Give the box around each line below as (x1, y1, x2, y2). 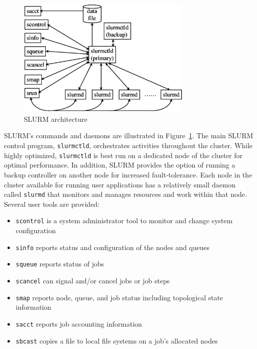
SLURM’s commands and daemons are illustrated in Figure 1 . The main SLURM (4, 130, 254, 141)
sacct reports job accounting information (15, 318, 142, 329)
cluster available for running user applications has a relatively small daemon (4, 179, 236, 189)
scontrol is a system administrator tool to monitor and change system (15, 215, 233, 226)
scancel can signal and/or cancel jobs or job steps (15, 275, 170, 285)
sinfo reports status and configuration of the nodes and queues (15, 242, 210, 252)
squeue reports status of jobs (15, 259, 104, 269)
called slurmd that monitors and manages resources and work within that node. (4, 189, 247, 199)
